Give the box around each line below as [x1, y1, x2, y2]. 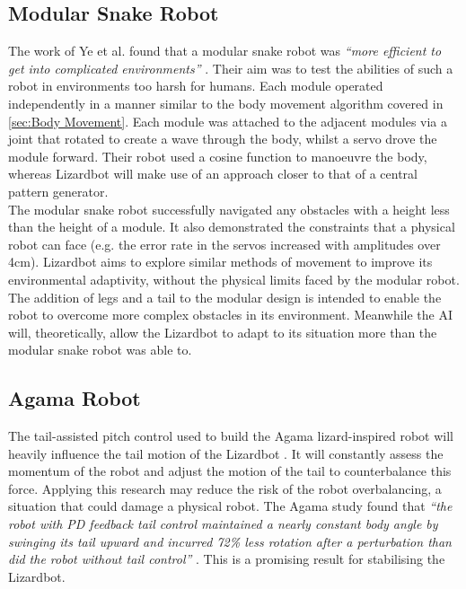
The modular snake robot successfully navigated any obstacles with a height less [8, 199, 450, 218]
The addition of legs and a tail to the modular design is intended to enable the [8, 287, 442, 306]
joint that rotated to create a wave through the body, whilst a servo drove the [8, 129, 437, 148]
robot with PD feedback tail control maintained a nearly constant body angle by [8, 514, 438, 533]
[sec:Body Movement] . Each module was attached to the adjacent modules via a [8, 111, 448, 130]
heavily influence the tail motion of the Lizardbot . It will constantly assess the [8, 444, 444, 462]
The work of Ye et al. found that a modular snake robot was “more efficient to [8, 41, 442, 60]
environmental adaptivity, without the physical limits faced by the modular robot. [8, 269, 460, 288]
